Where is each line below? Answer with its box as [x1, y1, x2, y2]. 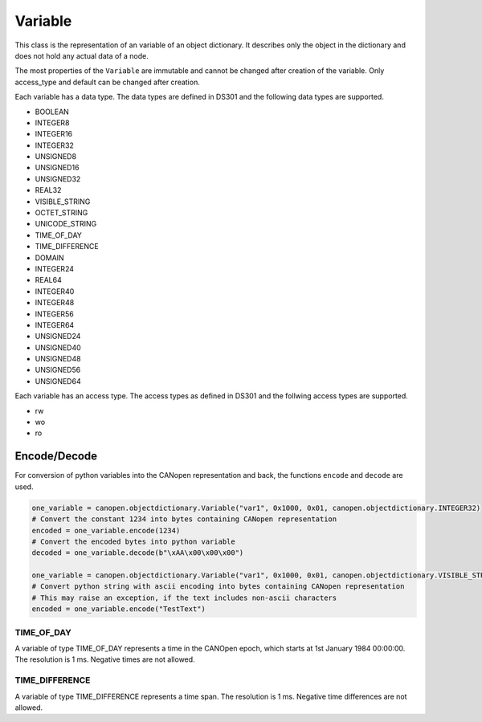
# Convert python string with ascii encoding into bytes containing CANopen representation [31, 582, 405, 591]
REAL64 [35, 275, 62, 285]
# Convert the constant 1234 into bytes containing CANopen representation [31, 515, 337, 524]
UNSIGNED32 [35, 173, 81, 184]
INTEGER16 [35, 129, 73, 139]
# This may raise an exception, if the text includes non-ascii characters [31, 593, 337, 602]
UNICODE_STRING [35, 219, 97, 229]
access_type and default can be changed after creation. [14, 77, 200, 87]
